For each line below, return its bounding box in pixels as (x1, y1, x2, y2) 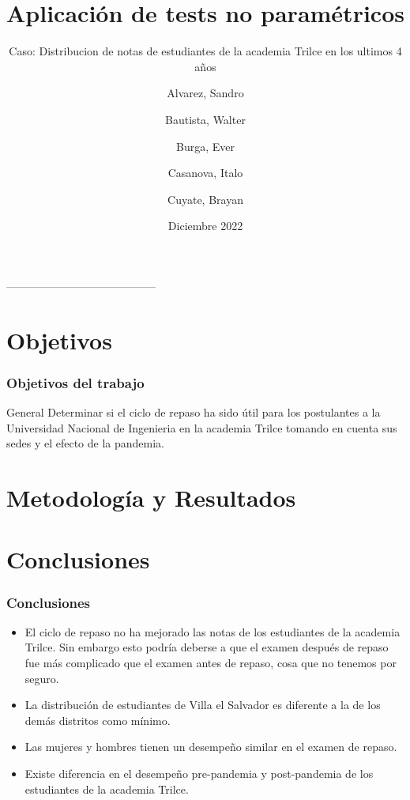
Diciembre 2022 (167, 217, 243, 234)
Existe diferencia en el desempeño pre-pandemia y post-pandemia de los (24, 764, 374, 781)
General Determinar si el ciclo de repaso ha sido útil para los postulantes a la (6, 404, 381, 421)
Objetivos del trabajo (6, 372, 145, 392)
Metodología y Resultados (6, 481, 296, 514)
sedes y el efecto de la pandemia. (6, 435, 165, 451)
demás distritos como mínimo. (24, 711, 171, 728)
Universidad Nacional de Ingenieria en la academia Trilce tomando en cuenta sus (6, 419, 397, 436)
